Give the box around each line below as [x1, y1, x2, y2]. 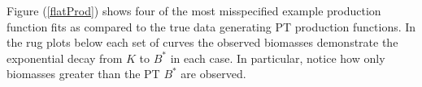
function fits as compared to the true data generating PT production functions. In [7, 18, 416, 35]
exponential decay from [7, 49, 123, 66]
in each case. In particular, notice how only [170, 49, 385, 66]
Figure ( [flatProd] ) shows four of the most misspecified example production [7, 2, 381, 19]
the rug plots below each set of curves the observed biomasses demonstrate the [7, 34, 398, 51]
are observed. [181, 65, 246, 82]
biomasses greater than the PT [7, 65, 160, 82]
